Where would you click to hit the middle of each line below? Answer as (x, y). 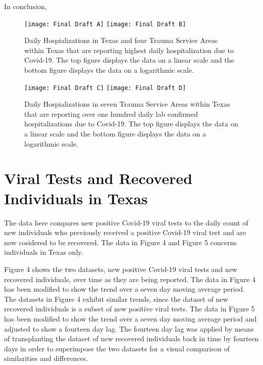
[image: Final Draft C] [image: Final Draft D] (105, 88)
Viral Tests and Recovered (98, 178)
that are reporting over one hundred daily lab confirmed (111, 113)
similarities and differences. (46, 358)
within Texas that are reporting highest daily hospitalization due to (129, 50)
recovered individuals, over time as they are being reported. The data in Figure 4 (130, 279)
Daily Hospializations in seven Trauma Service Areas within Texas (127, 104)
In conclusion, (26, 6)
